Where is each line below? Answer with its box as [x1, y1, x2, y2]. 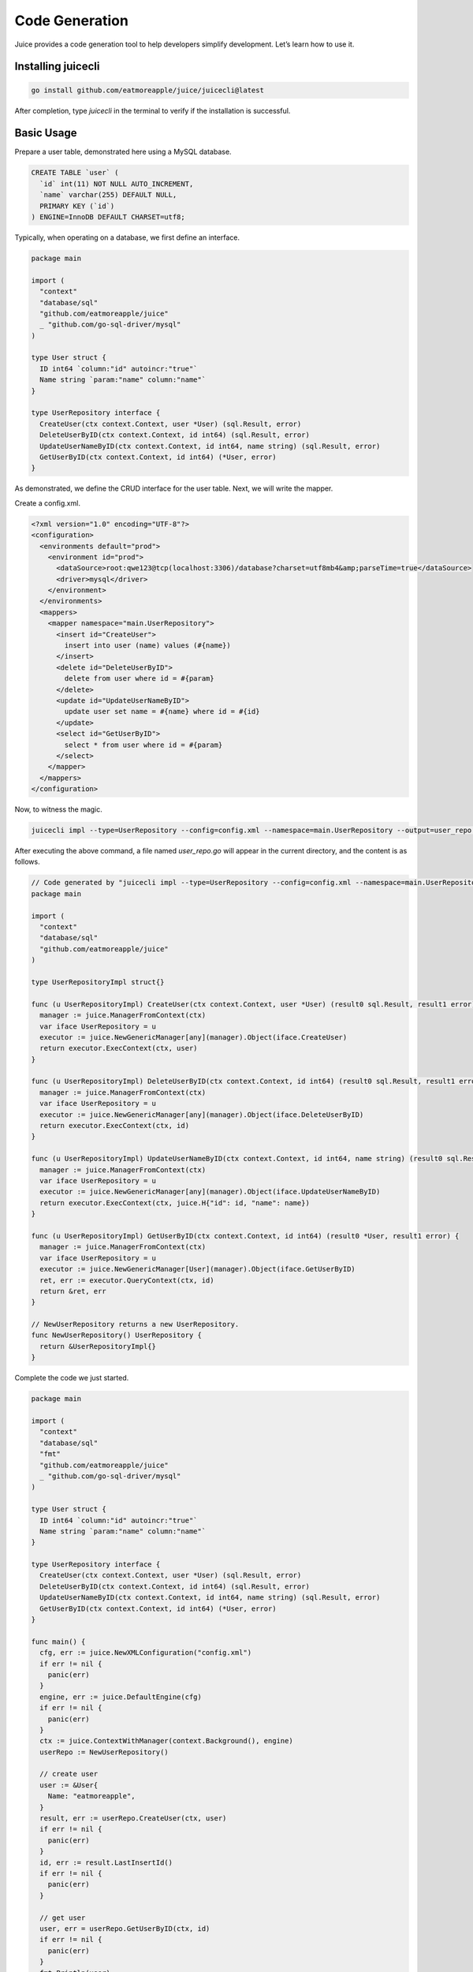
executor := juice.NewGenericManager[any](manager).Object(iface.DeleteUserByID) [39, 1110, 364, 1119]
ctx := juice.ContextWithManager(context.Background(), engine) [39, 1736, 293, 1746]
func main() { [31, 1637, 86, 1646]
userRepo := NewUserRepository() [39, 1747, 169, 1757]
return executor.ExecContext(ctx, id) [39, 1121, 189, 1130]
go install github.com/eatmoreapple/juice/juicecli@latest [31, 85, 264, 95]
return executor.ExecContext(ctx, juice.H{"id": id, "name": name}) [39, 1198, 311, 1207]
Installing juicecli [14, 60, 100, 73]
